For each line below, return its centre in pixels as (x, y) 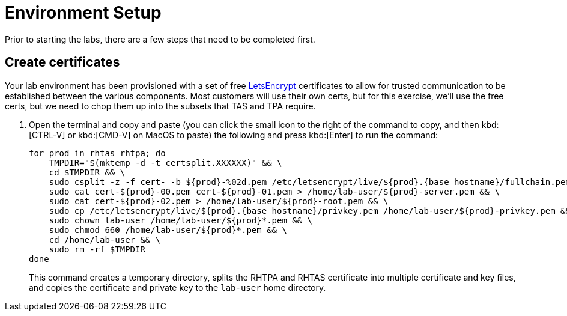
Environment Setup (83, 13)
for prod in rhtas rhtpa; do (97, 153)
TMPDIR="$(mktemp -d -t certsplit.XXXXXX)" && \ (165, 163)
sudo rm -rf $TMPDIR (97, 249)
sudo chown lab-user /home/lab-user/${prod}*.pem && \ (181, 220)
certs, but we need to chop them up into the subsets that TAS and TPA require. (160, 106)
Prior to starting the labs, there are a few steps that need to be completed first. (160, 39)
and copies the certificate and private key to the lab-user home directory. (177, 287)
